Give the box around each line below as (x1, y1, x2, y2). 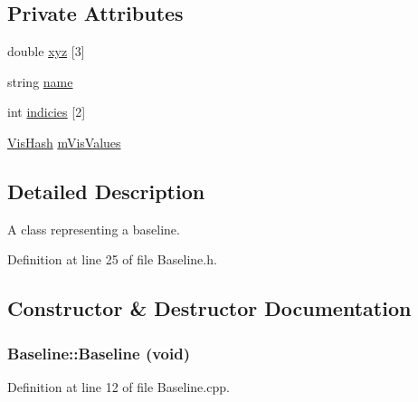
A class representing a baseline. (7, 219, 180, 238)
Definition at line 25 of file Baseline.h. (7, 250, 217, 269)
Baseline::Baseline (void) (7, 341, 190, 364)
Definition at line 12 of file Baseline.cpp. (7, 377, 230, 396)
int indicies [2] (7, 102, 86, 121)
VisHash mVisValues (7, 132, 121, 151)
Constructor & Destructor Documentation (7, 294, 412, 322)
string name (7, 72, 73, 91)
